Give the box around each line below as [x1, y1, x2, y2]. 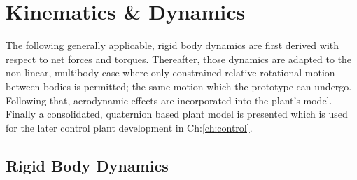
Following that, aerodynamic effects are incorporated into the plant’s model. [6, 92, 332, 107]
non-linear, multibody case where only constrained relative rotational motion [6, 65, 335, 80]
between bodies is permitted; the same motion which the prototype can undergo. [6, 78, 352, 93]
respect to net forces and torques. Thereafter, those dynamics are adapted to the [6, 51, 352, 66]
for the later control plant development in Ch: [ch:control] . [6, 120, 253, 134]
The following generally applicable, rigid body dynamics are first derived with [6, 38, 339, 53]
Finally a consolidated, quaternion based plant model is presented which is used [6, 106, 348, 121]
